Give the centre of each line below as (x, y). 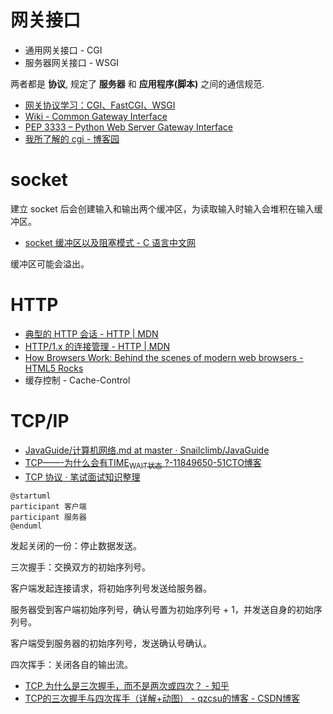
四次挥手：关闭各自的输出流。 (71, 664)
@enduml (26, 526)
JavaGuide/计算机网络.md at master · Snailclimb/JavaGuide (147, 450)
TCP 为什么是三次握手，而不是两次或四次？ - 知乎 (127, 685)
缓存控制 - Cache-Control (77, 380)
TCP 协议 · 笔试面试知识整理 (82, 477)
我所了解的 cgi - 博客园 (72, 138)
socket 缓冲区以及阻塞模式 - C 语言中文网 (110, 242)
